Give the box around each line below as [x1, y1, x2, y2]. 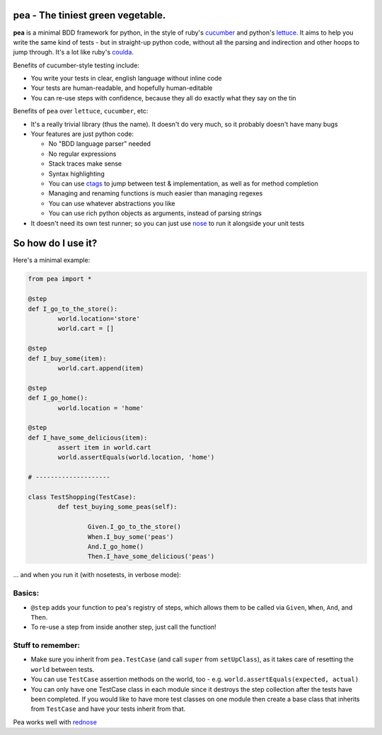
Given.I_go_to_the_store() [87, 523, 182, 531]
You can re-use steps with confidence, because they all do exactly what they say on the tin [30, 93, 296, 102]
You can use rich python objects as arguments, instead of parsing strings [48, 209, 262, 217]
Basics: [13, 588, 40, 598]
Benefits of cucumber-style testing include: [13, 61, 139, 69]
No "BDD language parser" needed [48, 139, 151, 148]
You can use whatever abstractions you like [48, 199, 175, 207]
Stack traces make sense [48, 159, 122, 168]
